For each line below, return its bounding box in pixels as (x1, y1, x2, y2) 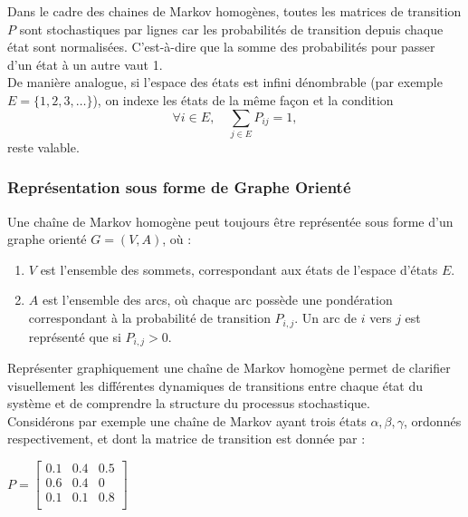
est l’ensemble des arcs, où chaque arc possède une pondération (42, 290, 393, 309)
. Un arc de (294, 308, 358, 327)
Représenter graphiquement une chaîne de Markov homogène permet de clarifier (7, 357, 451, 376)
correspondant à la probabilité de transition (28, 308, 271, 327)
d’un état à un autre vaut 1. (7, 54, 163, 73)
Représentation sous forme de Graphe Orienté (7, 176, 351, 199)
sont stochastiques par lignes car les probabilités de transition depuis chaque (19, 19, 444, 38)
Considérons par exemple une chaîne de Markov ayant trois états (7, 411, 367, 430)
